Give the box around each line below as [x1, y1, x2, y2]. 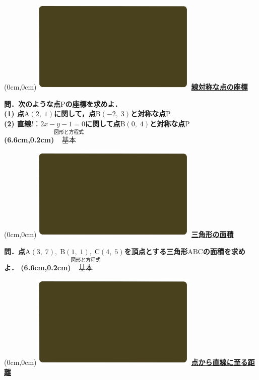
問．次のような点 [4, 98, 60, 109]
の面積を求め [203, 246, 245, 256]
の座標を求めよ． [65, 98, 122, 109]
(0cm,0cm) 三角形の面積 [4, 229, 234, 240]
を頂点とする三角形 [124, 246, 188, 256]
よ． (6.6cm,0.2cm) [4, 262, 71, 272]
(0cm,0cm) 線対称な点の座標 [4, 82, 248, 92]
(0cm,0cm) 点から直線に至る [4, 357, 248, 367]
